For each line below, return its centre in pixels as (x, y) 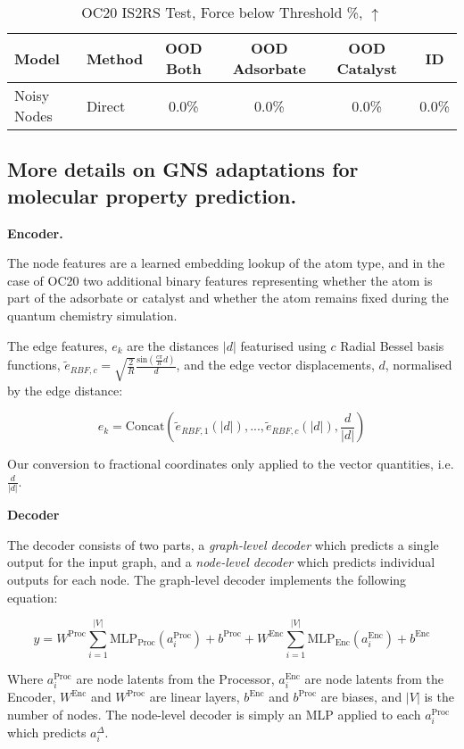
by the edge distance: (65, 390)
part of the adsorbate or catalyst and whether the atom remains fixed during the (228, 298)
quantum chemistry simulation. (92, 315)
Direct (106, 105)
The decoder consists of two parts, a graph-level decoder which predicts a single (223, 544)
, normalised (418, 365)
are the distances (173, 345)
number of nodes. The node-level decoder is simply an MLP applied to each (214, 715)
